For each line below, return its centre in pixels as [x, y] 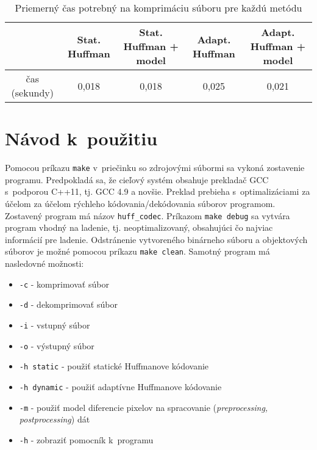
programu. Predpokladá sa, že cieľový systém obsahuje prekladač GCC [137, 179]
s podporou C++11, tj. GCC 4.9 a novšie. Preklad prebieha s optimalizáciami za [158, 191]
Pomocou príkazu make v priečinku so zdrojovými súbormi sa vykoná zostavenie [155, 168]
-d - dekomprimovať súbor [68, 304]
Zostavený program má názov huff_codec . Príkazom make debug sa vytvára [148, 215]
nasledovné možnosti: [45, 263]
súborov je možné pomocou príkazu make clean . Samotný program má [137, 251]
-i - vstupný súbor [55, 325]
